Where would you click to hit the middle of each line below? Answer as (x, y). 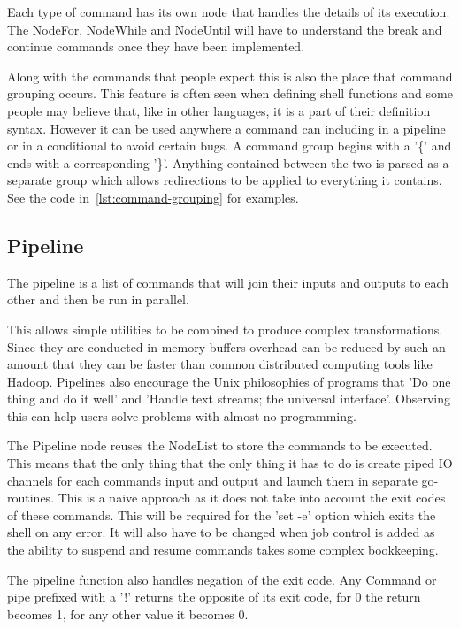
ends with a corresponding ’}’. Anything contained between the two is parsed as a (228, 162)
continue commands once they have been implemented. (156, 46)
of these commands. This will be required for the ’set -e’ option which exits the (222, 514)
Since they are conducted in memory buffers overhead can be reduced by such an (226, 346)
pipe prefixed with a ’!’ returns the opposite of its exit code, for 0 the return (214, 597)
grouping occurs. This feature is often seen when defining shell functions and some (230, 93)
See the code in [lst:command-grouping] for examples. (153, 197)
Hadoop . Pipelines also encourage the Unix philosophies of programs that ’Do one (229, 381)
